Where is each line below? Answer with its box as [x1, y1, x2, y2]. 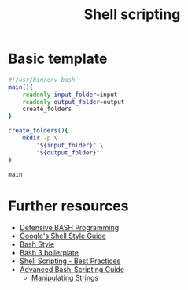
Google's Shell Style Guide [19, 231, 106, 241]
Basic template [8, 50, 108, 68]
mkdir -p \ [22, 134, 58, 143]
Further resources [8, 197, 129, 214]
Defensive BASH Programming [19, 223, 120, 232]
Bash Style [19, 240, 55, 249]
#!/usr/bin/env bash [8, 76, 76, 84]
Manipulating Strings [31, 273, 99, 283]
